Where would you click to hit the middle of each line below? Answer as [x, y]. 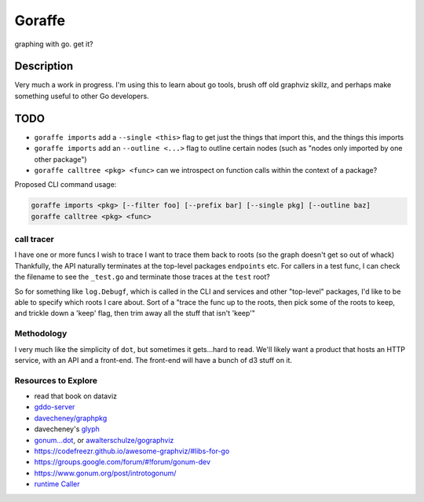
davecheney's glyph [67, 429]
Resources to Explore [56, 380]
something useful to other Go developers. [82, 96]
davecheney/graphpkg [71, 418]
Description [44, 66]
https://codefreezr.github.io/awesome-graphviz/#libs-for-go [132, 451]
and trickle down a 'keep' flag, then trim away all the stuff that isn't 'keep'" [135, 313]
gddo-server [55, 407]
